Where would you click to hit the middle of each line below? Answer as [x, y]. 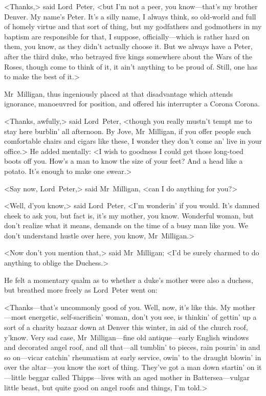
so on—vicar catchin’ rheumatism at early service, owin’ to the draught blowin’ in [133, 357]
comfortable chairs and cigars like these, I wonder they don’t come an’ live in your [133, 141]
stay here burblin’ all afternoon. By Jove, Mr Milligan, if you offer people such [128, 131]
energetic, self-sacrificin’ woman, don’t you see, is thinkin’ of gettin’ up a [143, 317]
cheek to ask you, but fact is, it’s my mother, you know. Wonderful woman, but [129, 215]
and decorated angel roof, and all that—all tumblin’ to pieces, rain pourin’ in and [132, 347]
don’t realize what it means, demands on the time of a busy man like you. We [126, 225]
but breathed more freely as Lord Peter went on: [81, 290]
